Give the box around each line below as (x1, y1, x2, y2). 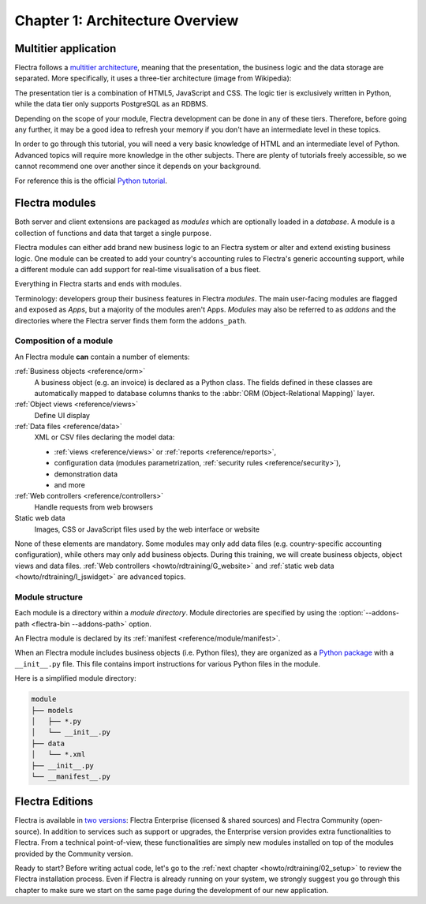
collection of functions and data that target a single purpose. (14, 228, 212, 237)
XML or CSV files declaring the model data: (34, 432, 175, 442)
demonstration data (54, 469, 118, 479)
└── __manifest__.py (31, 771, 110, 781)
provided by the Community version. (14, 849, 133, 858)
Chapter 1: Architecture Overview (14, 12, 239, 29)
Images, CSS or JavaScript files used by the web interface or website (34, 525, 260, 534)
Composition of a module (14, 335, 114, 346)
